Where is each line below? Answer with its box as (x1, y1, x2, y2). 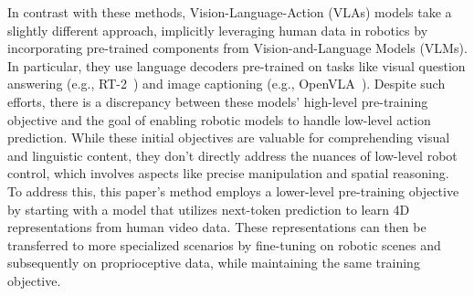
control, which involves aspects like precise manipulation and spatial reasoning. (7, 164, 449, 183)
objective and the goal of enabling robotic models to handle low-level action (7, 110, 431, 129)
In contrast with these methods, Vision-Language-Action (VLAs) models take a (7, 3, 452, 21)
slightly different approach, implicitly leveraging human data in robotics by (7, 20, 428, 39)
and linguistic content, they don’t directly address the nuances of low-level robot (7, 145, 458, 164)
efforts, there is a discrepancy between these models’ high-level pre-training (7, 91, 428, 111)
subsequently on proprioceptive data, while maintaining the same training (7, 253, 420, 272)
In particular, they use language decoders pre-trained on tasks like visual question (7, 56, 466, 75)
